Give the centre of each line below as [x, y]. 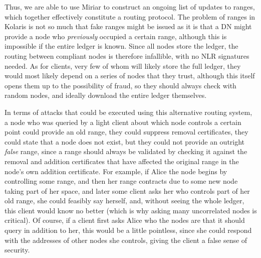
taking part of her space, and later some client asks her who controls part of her [127, 190]
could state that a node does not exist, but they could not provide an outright [125, 141]
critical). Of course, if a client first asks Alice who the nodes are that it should [125, 220]
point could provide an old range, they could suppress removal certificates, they [126, 132]
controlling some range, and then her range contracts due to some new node [121, 181]
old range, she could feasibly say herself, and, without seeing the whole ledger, [124, 201]
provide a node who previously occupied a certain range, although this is [116, 36]
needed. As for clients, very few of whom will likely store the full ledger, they [123, 66]
